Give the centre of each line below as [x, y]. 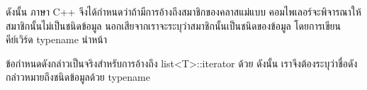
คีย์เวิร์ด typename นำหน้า [57, 39]
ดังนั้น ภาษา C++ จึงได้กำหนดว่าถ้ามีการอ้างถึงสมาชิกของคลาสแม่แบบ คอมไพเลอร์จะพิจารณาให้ [183, 11]
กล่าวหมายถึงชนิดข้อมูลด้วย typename [78, 77]
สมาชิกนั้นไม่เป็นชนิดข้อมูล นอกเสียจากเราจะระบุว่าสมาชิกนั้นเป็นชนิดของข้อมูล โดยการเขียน [173, 25]
